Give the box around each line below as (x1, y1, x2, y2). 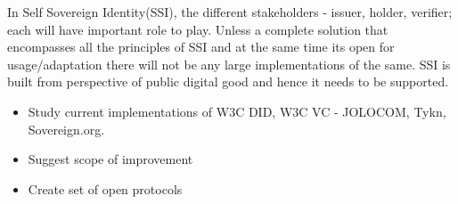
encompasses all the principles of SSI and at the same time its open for (7, 37, 395, 56)
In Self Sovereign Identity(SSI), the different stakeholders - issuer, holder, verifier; (7, 3, 453, 20)
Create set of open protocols (28, 179, 183, 198)
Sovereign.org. (28, 119, 105, 138)
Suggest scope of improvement (28, 150, 193, 168)
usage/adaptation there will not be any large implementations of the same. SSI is (7, 54, 451, 73)
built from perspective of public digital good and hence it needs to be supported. (7, 72, 449, 91)
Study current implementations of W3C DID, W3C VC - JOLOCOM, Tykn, (28, 102, 446, 120)
